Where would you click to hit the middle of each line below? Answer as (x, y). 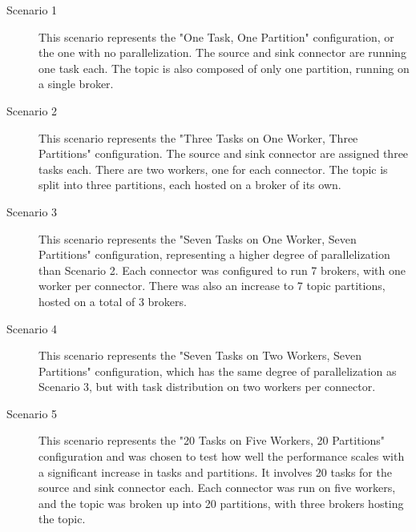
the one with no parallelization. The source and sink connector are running (222, 52)
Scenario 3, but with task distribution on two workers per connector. (207, 387)
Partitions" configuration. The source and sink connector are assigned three (224, 153)
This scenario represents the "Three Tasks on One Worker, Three (198, 137)
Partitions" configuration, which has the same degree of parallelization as (218, 371)
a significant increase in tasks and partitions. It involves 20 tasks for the (215, 472)
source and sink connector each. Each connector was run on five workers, (217, 488)
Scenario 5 (32, 413)
